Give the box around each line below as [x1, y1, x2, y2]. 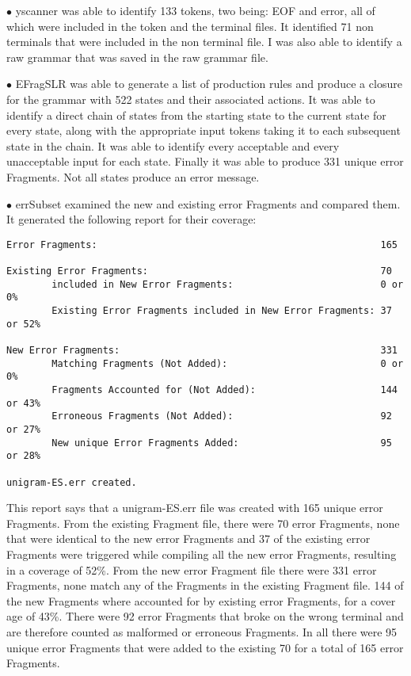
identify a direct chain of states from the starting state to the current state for [6, 106, 386, 123]
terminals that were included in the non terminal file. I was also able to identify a [6, 33, 402, 50]
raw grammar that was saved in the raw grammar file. [6, 48, 268, 65]
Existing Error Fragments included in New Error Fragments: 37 [51, 305, 392, 316]
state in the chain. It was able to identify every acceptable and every [6, 137, 340, 154]
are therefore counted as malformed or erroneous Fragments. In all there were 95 [6, 623, 398, 640]
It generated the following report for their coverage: [6, 211, 257, 227]
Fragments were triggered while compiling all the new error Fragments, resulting [6, 545, 397, 562]
